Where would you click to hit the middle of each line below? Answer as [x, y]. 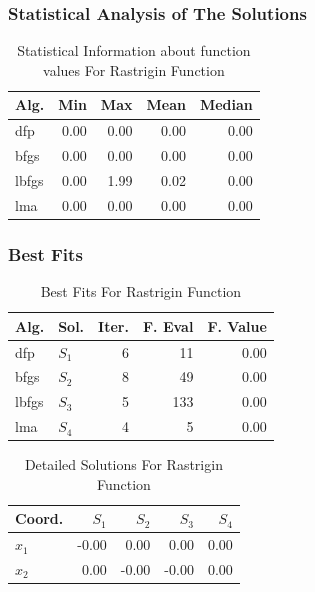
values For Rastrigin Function [134, 69]
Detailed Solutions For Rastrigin [123, 464]
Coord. [39, 518]
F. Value [237, 325]
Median [226, 104]
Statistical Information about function [134, 50]
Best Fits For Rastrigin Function [141, 291]
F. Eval [168, 325]
